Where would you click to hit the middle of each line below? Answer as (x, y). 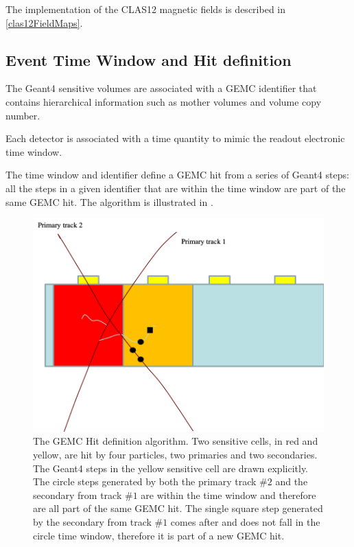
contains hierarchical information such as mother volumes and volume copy (164, 101)
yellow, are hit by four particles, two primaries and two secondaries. (175, 455)
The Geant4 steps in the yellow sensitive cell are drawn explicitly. (171, 468)
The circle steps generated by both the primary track (145, 481)
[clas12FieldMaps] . (44, 22)
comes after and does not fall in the (245, 522)
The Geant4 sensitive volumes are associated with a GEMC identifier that (161, 88)
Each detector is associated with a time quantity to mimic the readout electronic (175, 138)
